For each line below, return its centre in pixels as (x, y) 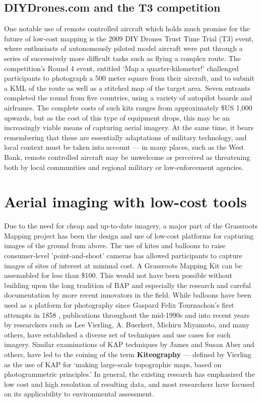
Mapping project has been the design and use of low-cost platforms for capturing (129, 235)
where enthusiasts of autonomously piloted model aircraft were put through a (123, 48)
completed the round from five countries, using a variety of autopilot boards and (128, 98)
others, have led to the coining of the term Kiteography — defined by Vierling (128, 354)
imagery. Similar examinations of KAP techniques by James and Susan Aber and (129, 344)
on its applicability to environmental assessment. (79, 394)
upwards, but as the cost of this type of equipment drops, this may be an (117, 117)
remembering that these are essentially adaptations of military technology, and (125, 137)
